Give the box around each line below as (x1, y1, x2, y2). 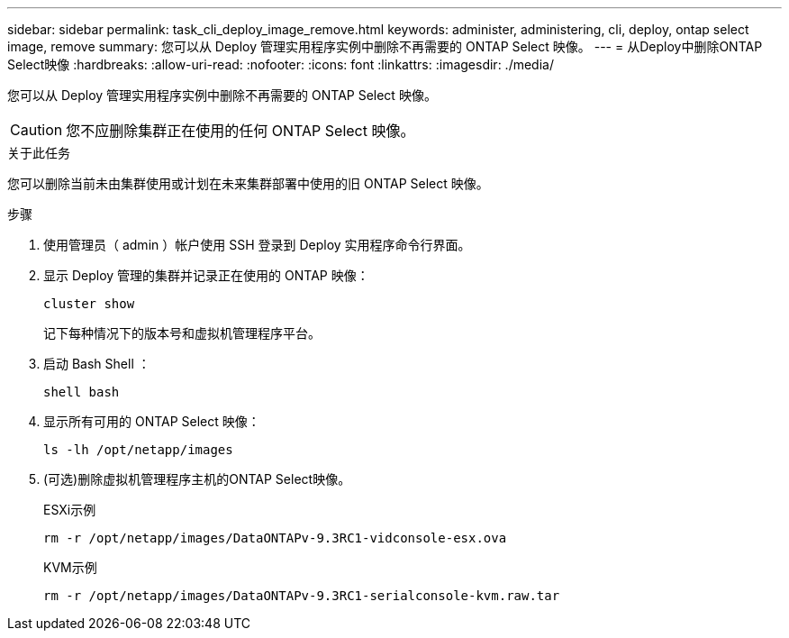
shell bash (43, 385, 120, 399)
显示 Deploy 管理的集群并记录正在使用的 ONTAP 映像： (43, 268, 369, 283)
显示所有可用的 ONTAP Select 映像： (43, 414, 260, 429)
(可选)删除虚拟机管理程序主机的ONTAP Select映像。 (43, 471, 351, 487)
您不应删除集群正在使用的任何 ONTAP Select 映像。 (66, 122, 415, 140)
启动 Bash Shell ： (43, 356, 150, 371)
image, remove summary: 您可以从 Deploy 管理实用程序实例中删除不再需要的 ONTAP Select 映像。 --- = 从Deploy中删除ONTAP (7, 39, 763, 54)
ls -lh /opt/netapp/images (43, 442, 233, 457)
